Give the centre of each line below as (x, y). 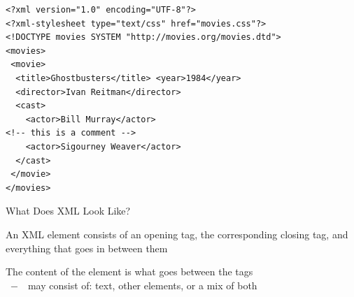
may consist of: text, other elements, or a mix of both (142, 285)
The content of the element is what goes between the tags (129, 271)
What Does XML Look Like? (68, 211)
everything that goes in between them (87, 248)
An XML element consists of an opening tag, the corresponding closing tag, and (177, 234)
